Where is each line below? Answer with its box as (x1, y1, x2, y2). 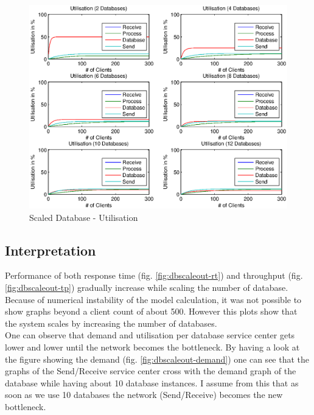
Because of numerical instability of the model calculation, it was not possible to (5, 293, 302, 305)
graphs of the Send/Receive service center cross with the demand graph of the (5, 364, 296, 377)
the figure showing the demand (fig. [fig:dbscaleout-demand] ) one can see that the (5, 352, 310, 365)
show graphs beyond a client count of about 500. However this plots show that (5, 305, 298, 318)
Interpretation (5, 240, 96, 259)
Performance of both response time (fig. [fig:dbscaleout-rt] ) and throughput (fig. (5, 269, 303, 282)
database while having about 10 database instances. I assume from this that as (5, 376, 299, 389)
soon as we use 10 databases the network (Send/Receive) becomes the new (5, 388, 283, 401)
